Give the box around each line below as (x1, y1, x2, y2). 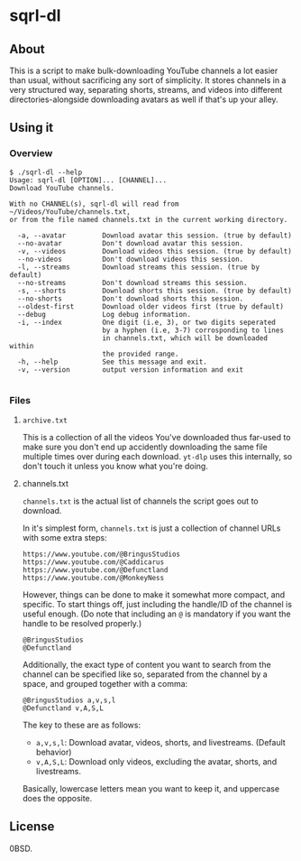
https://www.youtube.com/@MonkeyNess (22, 573, 165, 582)
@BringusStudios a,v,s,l (22, 696, 116, 705)
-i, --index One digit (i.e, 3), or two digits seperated (17, 318, 277, 327)
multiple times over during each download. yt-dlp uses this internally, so (22, 450, 293, 461)
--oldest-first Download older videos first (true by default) (17, 301, 284, 311)
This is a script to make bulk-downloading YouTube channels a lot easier (9, 65, 278, 76)
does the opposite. (22, 792, 93, 803)
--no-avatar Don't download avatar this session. (17, 238, 244, 248)
